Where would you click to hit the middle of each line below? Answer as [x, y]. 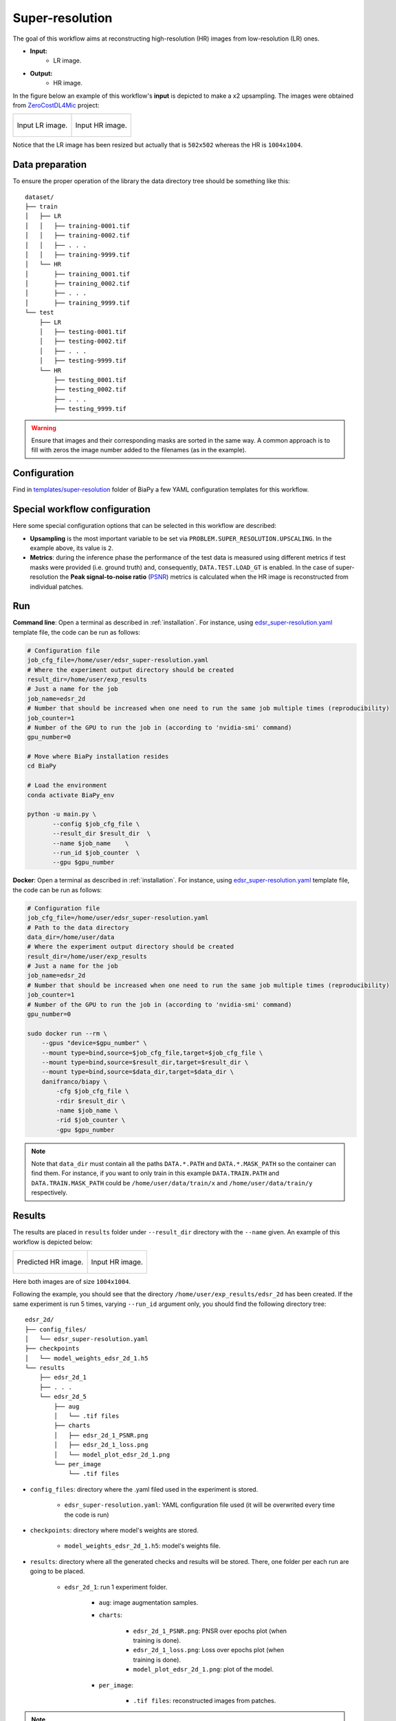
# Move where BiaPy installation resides [98, 757]
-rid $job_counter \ [91, 1120]
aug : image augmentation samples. [148, 1602]
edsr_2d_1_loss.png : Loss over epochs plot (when [209, 1650]
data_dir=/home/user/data [71, 937]
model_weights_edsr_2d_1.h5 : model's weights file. [142, 1546]
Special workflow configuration [82, 509]
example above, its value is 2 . [71, 548]
